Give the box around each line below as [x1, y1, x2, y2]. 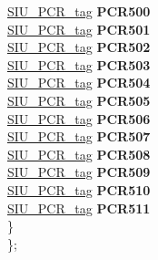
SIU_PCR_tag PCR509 [7, 162, 151, 182]
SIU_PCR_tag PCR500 [7, 2, 151, 20]
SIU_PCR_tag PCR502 [7, 37, 151, 57]
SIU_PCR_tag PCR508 [7, 144, 151, 163]
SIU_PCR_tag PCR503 [7, 55, 151, 74]
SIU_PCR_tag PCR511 [7, 198, 151, 217]
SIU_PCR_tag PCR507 [7, 127, 151, 146]
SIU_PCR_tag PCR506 [7, 109, 151, 128]
